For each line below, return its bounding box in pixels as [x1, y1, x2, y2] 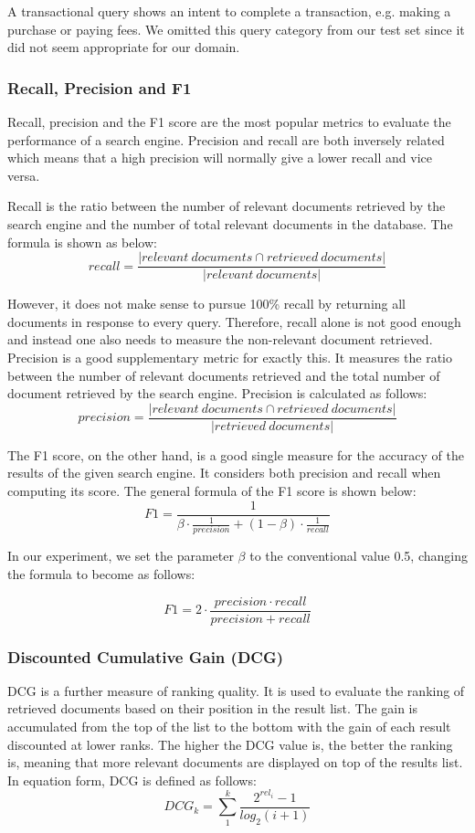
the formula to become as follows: [7, 564, 195, 583]
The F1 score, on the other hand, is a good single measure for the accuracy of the [7, 445, 464, 464]
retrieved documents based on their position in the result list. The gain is [7, 699, 418, 718]
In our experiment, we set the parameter [7, 546, 234, 565]
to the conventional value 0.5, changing [249, 546, 468, 565]
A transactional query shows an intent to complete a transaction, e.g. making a [7, 2, 451, 20]
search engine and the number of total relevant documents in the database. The [7, 214, 453, 233]
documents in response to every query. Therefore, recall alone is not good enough [7, 311, 461, 331]
